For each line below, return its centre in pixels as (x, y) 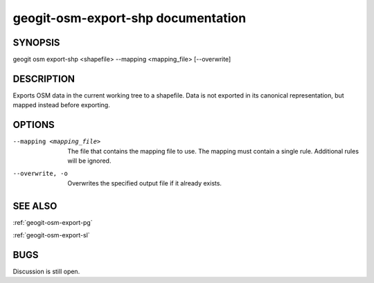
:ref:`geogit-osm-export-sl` (51, 235)
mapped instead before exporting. (61, 105)
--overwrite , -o (41, 174)
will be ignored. (89, 161)
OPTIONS (34, 125)
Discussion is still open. (46, 272)
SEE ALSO (35, 206)
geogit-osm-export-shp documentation (130, 18)
